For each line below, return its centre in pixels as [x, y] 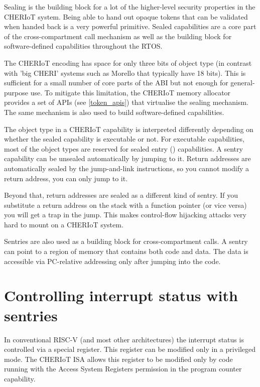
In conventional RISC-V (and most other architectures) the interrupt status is [124, 339]
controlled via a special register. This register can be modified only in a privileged [130, 349]
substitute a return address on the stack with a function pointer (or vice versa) [125, 205]
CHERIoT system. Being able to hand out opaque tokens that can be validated [126, 16]
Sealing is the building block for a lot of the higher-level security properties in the [130, 7]
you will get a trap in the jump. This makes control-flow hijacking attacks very [125, 215]
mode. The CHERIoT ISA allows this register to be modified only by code [118, 359]
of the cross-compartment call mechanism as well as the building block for [118, 36]
